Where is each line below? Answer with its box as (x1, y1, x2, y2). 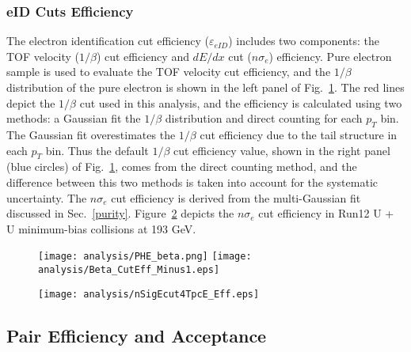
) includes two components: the (228, 32, 379, 49)
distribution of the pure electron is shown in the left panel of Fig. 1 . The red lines (6, 79, 405, 95)
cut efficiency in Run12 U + (258, 205, 394, 221)
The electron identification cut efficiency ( (6, 32, 209, 49)
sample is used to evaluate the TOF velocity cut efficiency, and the (6, 63, 331, 80)
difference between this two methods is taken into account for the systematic (6, 173, 378, 190)
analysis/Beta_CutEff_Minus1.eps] (38, 264, 220, 275)
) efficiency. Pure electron (268, 47, 392, 64)
